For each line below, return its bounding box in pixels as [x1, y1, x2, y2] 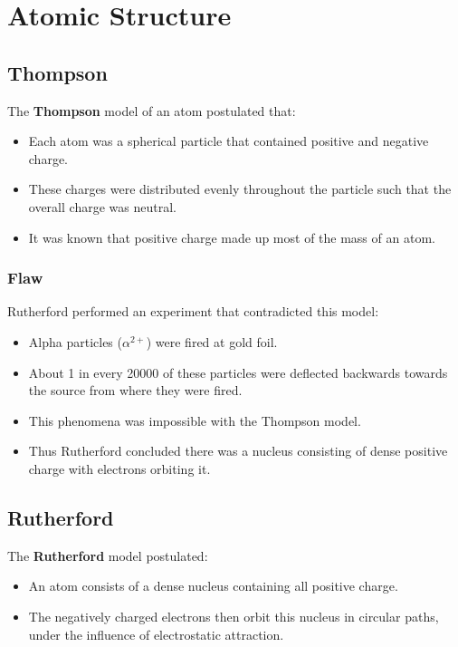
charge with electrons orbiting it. [28, 459, 211, 478]
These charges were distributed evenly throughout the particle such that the [28, 179, 452, 198]
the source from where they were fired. [28, 381, 243, 400]
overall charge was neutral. [28, 197, 177, 216]
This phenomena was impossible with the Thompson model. [28, 410, 361, 430]
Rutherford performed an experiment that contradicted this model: [7, 302, 379, 321]
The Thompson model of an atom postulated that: [7, 101, 296, 120]
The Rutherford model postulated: [7, 546, 208, 565]
